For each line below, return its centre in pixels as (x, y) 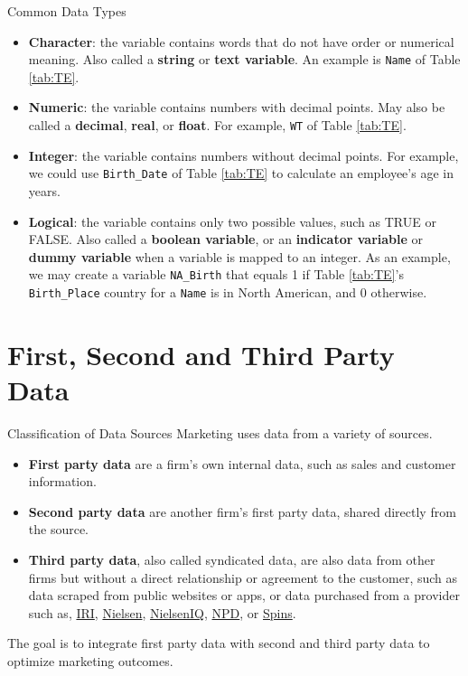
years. (44, 190)
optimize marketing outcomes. (90, 660)
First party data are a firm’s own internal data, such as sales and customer (242, 463)
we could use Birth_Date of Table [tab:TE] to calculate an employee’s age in (241, 173)
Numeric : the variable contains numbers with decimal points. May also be (237, 107)
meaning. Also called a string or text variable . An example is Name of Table (244, 59)
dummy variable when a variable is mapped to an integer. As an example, (239, 256)
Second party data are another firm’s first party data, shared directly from (242, 511)
